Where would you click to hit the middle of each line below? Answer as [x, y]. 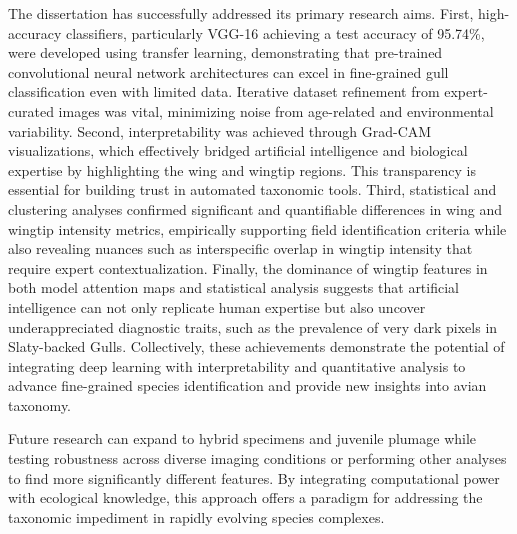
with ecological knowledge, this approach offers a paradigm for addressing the [245, 497]
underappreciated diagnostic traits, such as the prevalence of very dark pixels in [253, 326]
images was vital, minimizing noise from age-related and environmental [276, 110]
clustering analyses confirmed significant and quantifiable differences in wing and [255, 208]
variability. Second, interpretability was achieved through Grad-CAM [220, 130]
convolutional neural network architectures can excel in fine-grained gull [228, 71]
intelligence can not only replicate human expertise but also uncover [217, 306]
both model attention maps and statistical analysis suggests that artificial [233, 287]
